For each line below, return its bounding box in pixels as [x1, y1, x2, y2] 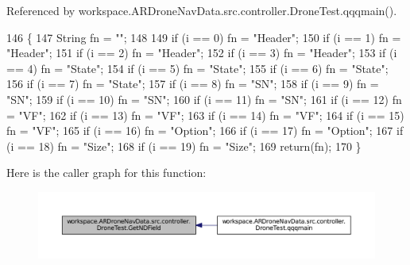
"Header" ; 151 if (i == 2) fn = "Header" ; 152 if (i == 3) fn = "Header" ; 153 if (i [6, 44, 397, 61]
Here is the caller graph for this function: [6, 164, 207, 181]
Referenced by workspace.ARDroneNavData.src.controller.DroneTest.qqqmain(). [6, 2, 397, 18]
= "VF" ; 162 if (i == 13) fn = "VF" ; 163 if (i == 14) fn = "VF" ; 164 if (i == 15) [6, 106, 404, 123]
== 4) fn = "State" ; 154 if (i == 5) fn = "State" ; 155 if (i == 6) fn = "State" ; [6, 60, 389, 76]
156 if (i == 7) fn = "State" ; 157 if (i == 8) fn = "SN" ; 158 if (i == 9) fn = [6, 75, 379, 92]
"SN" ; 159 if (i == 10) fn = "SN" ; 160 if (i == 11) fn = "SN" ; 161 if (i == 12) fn [6, 90, 402, 107]
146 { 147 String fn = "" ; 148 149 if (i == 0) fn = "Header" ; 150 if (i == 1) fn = [6, 29, 401, 45]
